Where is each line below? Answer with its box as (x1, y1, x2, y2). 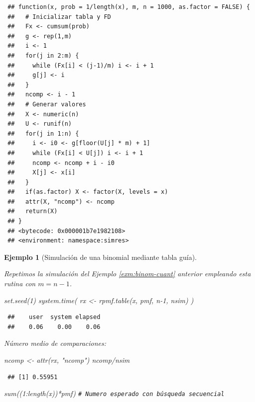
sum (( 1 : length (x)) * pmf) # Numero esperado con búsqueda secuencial (4, 388, 225, 399)
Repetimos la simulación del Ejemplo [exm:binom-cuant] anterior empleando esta (4, 268, 251, 279)
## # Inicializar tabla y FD (7, 13, 111, 20)
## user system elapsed (7, 314, 101, 321)
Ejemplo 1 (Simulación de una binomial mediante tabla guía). (4, 251, 197, 262)
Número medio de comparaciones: (4, 338, 107, 348)
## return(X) (7, 208, 58, 215)
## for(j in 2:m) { (7, 52, 79, 59)
